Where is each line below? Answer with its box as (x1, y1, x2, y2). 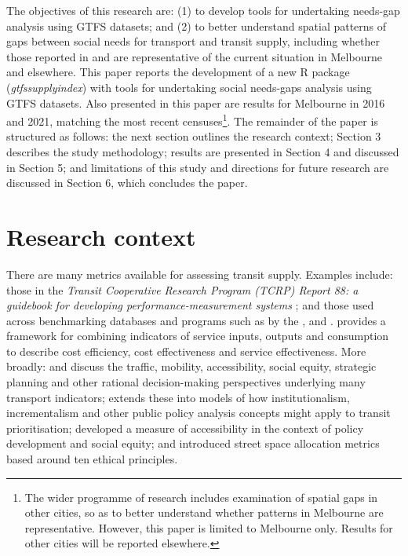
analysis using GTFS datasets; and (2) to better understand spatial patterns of (6, 17, 387, 34)
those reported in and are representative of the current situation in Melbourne (6, 48, 382, 64)
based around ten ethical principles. (6, 451, 178, 467)
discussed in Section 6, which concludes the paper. (6, 174, 248, 191)
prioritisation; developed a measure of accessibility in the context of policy (6, 419, 364, 436)
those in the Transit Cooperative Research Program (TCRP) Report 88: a (6, 281, 359, 298)
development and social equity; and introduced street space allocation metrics (6, 435, 380, 452)
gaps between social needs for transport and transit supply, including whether (6, 33, 380, 49)
